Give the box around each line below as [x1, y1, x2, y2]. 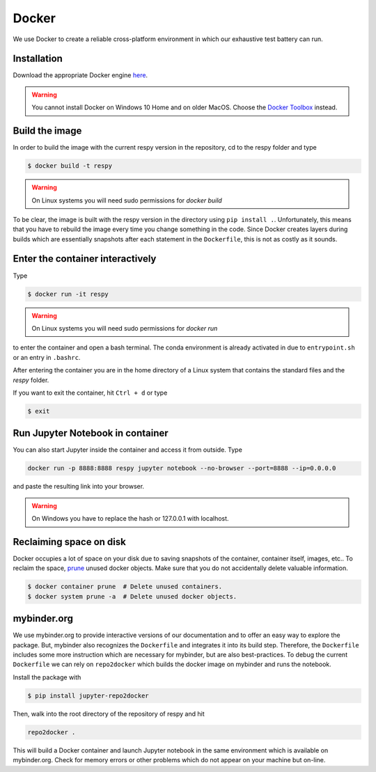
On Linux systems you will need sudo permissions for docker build [31, 196, 222, 205]
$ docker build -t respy [27, 162, 113, 170]
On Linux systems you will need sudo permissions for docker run [31, 324, 218, 332]
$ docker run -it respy [27, 290, 109, 298]
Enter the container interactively [13, 253, 157, 265]
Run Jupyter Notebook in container [13, 427, 169, 439]
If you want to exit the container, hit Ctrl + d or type [13, 388, 168, 397]
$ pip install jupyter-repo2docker [27, 691, 149, 700]
